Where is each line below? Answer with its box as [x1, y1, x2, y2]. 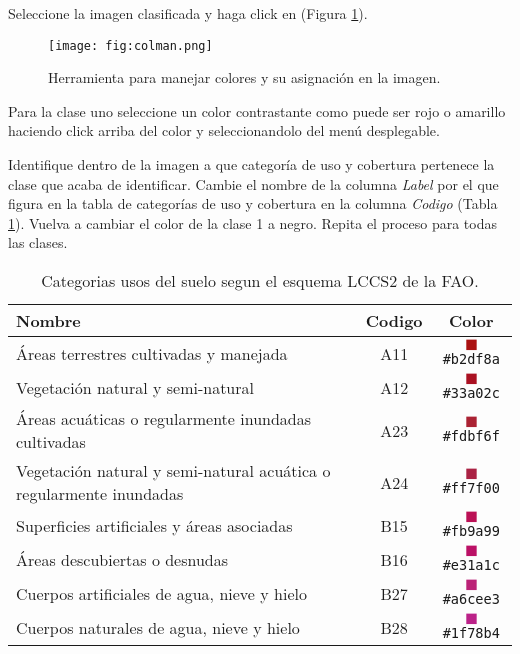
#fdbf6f [442, 428, 500, 444]
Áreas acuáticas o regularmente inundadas [16, 407, 312, 430]
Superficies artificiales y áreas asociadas [16, 513, 293, 537]
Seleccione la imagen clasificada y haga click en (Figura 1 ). [8, 3, 368, 23]
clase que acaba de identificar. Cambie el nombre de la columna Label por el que [8, 173, 499, 194]
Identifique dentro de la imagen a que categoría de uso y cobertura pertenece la [8, 154, 495, 175]
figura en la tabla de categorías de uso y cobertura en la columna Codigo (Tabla [8, 193, 498, 214]
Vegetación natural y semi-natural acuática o [16, 459, 331, 482]
